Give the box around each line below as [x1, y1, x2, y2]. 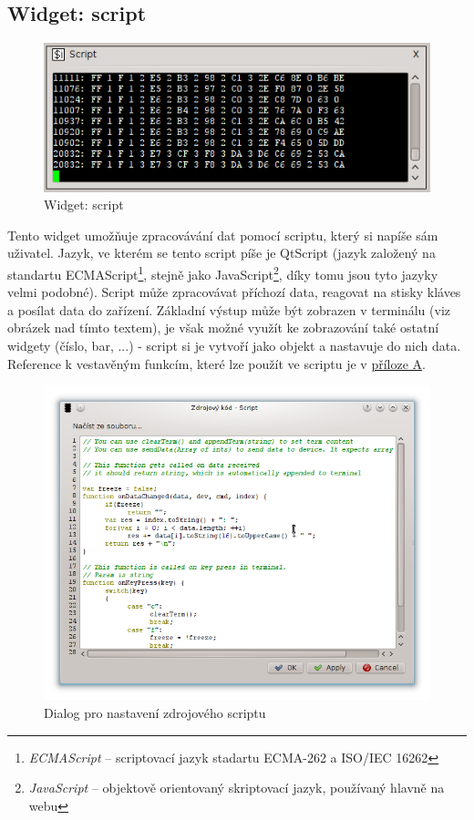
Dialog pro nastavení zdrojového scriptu [44, 702, 266, 722]
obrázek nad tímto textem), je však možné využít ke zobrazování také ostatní [7, 318, 439, 337]
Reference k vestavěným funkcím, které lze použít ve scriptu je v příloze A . [7, 354, 426, 373]
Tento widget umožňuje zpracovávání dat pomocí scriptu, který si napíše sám [7, 225, 438, 244]
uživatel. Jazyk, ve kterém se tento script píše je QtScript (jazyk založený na [7, 243, 436, 262]
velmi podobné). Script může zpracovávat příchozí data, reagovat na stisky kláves [7, 282, 461, 302]
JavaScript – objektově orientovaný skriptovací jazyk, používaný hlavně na [28, 778, 445, 797]
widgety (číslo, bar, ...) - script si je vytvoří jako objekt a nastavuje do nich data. [7, 335, 461, 354]
